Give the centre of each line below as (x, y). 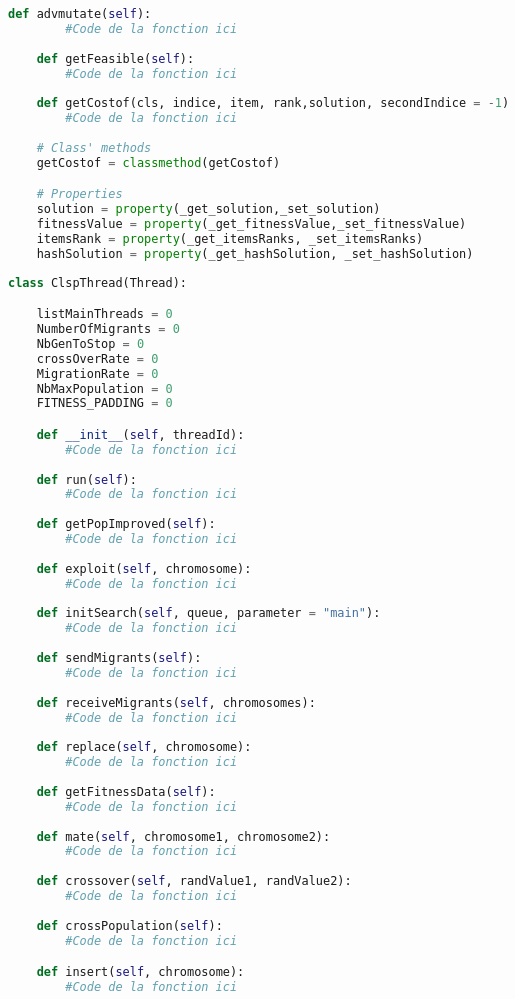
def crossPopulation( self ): (129, 925)
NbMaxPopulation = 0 (104, 388)
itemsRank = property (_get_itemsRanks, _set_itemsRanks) (230, 238)
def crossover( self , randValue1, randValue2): (194, 881)
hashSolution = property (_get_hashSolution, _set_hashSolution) (255, 253)
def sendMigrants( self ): (119, 658)
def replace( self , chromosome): (144, 747)
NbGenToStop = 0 (90, 343)
